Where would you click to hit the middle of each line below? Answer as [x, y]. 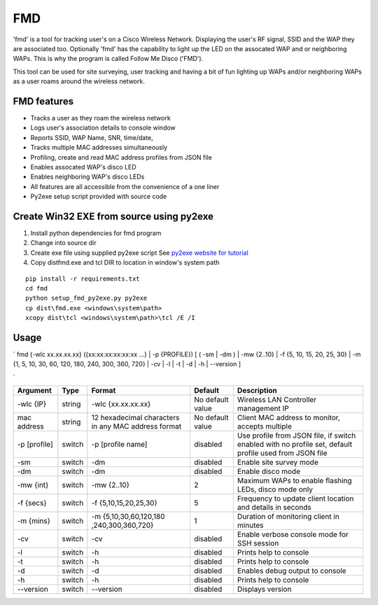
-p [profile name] [119, 445]
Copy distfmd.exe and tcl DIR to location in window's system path [125, 263]
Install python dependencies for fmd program [96, 233]
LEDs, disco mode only [275, 489]
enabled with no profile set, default [295, 445]
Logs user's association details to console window [103, 128]
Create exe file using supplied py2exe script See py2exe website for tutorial [139, 253]
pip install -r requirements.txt [83, 279]
